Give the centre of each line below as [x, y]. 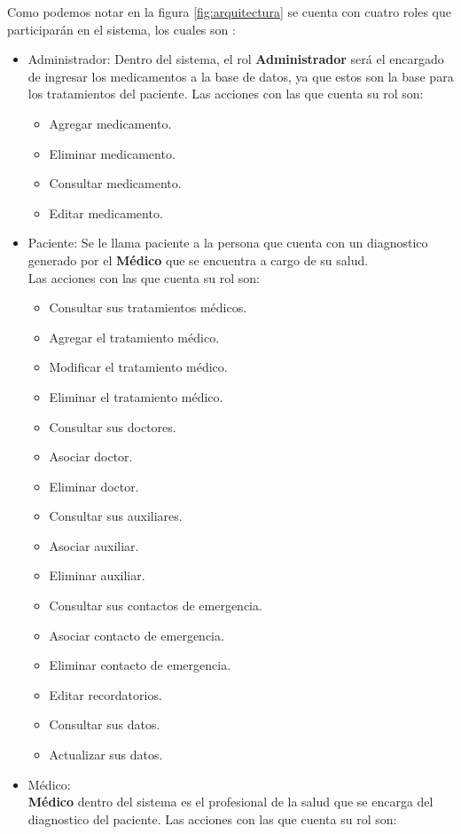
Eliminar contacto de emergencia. [140, 665]
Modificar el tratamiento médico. [138, 367]
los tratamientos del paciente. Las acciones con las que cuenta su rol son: [226, 94]
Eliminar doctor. [94, 486]
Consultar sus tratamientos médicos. [148, 307]
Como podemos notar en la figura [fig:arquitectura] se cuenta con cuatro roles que [229, 12]
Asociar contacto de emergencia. [137, 635]
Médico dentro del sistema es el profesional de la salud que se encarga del [230, 802]
